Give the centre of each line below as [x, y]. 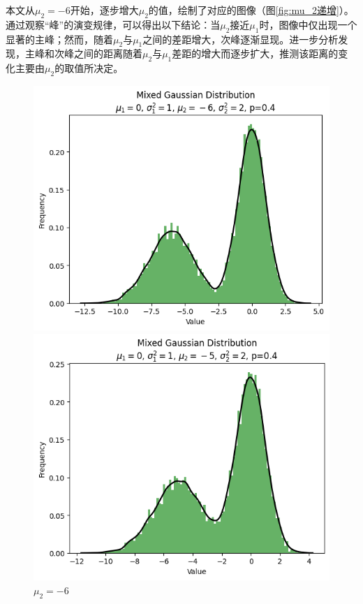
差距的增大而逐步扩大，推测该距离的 [255, 53]
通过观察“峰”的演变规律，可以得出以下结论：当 [113, 24]
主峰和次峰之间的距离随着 [83, 53]
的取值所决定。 [89, 68]
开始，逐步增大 [104, 10]
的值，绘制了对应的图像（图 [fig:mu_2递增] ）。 [251, 10]
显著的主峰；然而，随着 [59, 39]
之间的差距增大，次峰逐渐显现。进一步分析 [240, 39]
